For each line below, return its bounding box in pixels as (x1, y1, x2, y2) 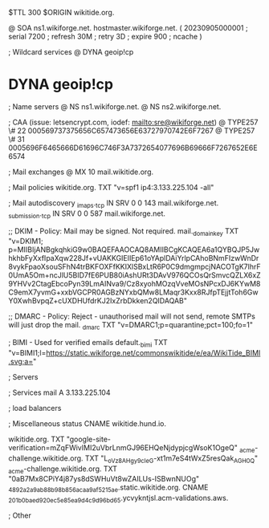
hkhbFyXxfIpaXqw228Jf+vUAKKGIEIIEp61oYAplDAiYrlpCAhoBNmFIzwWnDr (8, 254, 259, 263)
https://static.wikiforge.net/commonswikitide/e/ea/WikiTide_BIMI (46, 347, 261, 357)
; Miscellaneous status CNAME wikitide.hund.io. (8, 418, 167, 428)
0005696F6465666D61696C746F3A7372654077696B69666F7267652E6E (8, 143, 259, 152)
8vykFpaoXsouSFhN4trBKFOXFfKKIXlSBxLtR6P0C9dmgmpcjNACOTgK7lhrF (8, 262, 261, 272)
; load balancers (8, 403, 62, 412)
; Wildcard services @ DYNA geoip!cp (8, 47, 134, 56)
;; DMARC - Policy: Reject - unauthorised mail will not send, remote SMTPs (8, 311, 255, 321)
